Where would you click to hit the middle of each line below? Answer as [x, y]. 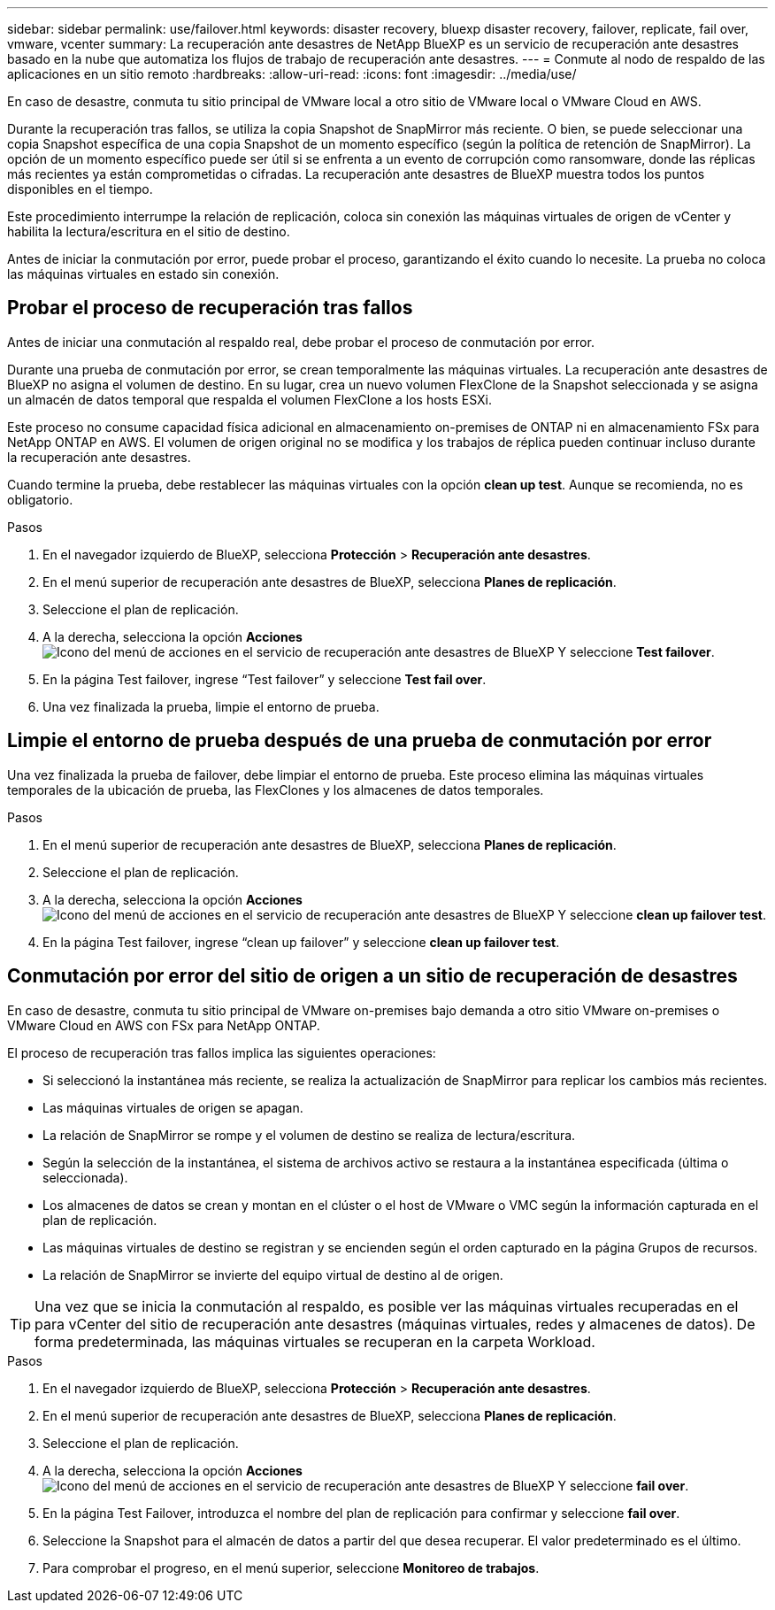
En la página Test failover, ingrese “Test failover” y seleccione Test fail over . [265, 679]
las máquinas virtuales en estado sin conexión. [143, 274]
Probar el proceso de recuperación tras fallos [210, 308]
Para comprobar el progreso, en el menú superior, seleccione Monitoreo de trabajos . [291, 1568]
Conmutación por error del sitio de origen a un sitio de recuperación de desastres [372, 976]
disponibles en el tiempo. [80, 189]
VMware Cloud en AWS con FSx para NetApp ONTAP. [164, 1025]
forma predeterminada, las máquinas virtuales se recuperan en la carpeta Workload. [315, 1341]
